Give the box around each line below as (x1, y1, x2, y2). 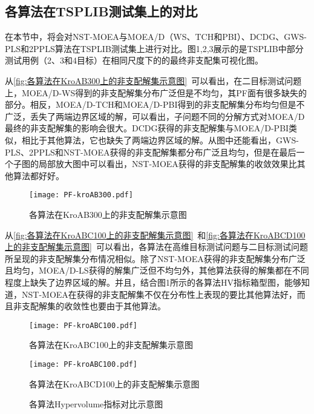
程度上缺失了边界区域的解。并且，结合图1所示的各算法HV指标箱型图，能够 (5, 275, 301, 288)
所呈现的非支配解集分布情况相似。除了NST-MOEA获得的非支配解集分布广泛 (5, 252, 306, 264)
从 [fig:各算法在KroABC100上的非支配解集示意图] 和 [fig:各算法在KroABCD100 (5, 228, 306, 241)
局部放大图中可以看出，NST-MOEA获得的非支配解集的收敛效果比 (38, 157, 297, 170)
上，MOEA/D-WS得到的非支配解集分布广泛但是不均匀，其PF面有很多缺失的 (5, 86, 307, 99)
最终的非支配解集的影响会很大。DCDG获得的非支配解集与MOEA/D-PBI (5, 122, 289, 134)
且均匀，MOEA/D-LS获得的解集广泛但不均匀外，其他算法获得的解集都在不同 (5, 264, 309, 277)
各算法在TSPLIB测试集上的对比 (5, 2, 198, 21)
